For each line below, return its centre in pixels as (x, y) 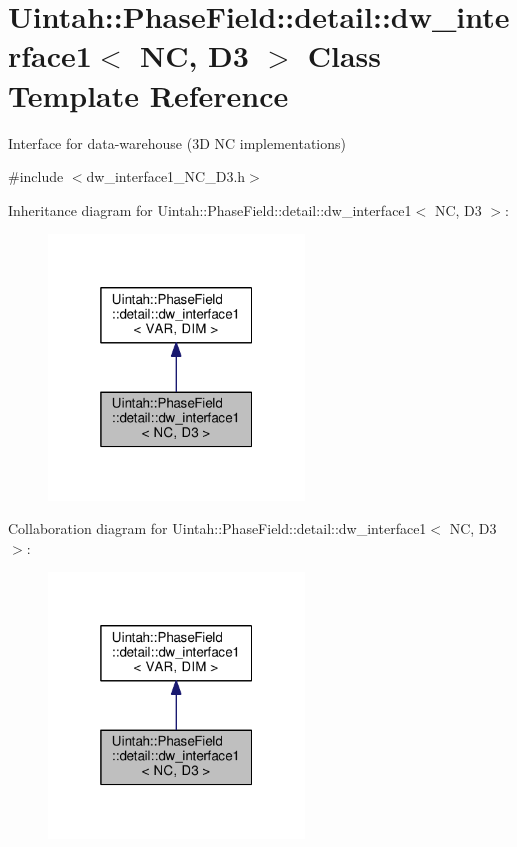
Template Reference (148, 94)
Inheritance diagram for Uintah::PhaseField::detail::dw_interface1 (210, 209)
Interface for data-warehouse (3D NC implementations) (177, 142)
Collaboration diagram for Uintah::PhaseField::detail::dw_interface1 (217, 528)
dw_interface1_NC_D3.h (166, 176)
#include (36, 176)
